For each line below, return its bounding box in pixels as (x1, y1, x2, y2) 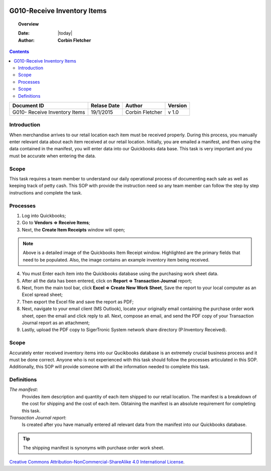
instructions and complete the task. (9, 189, 82, 195)
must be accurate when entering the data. (9, 153, 96, 159)
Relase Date (90, 102, 120, 109)
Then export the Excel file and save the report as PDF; (22, 299, 134, 305)
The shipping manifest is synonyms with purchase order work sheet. (23, 445, 165, 451)
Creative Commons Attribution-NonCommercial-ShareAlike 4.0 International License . (9, 458, 185, 464)
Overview (18, 21, 39, 27)
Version (168, 102, 187, 109)
